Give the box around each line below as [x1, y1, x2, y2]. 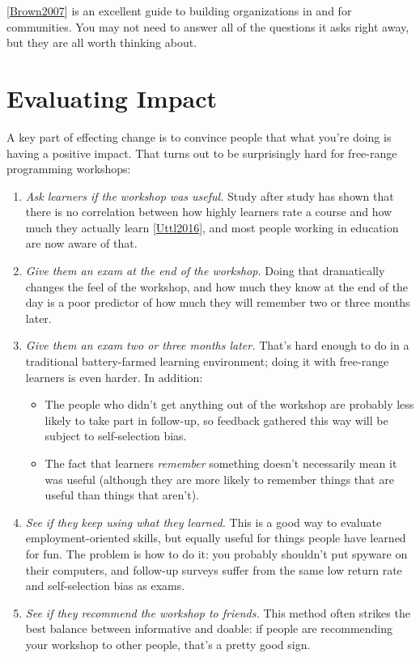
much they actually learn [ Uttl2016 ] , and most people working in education [25, 219, 399, 236]
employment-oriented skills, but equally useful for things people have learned [25, 529, 406, 546]
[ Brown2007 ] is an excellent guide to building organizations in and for [6, 2, 352, 19]
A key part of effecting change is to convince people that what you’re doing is [6, 128, 392, 145]
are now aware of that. [25, 235, 138, 252]
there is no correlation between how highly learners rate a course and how [25, 203, 392, 220]
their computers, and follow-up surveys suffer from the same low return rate [25, 561, 402, 578]
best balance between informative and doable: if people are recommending [25, 620, 393, 637]
